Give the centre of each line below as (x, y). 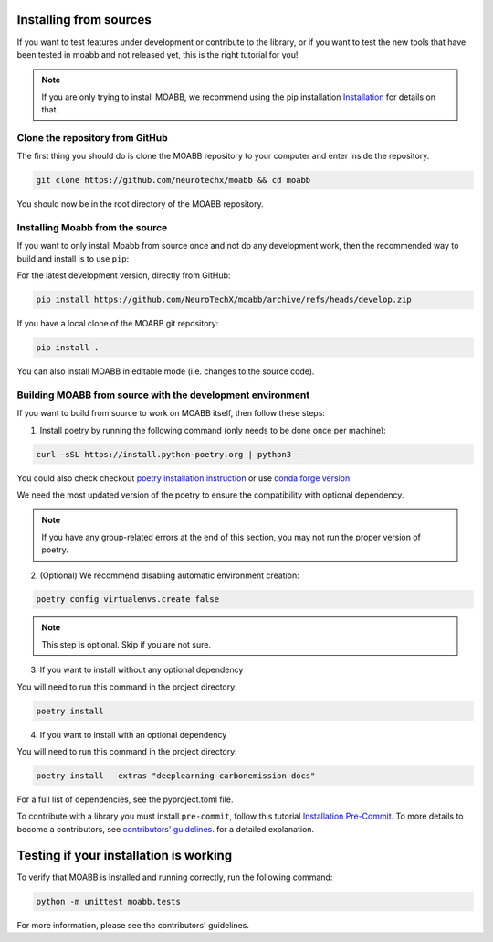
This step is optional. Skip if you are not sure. (126, 644)
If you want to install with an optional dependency (133, 734)
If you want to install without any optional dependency (142, 670)
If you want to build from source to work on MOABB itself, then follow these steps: (171, 413)
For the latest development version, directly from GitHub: (124, 275)
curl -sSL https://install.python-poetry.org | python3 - (168, 454)
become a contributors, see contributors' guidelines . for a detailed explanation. (166, 829)
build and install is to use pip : (73, 258)
